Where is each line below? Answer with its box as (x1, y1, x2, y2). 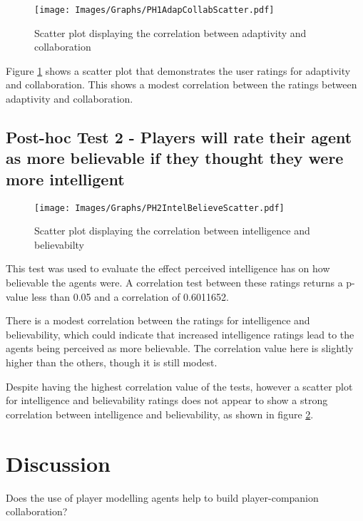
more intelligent (6, 167, 125, 190)
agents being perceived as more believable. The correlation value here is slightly (6, 341, 354, 356)
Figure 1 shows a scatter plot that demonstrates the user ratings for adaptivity (6, 63, 351, 78)
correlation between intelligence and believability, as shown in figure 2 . (6, 406, 314, 421)
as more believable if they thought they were (6, 147, 344, 169)
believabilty (34, 237, 85, 252)
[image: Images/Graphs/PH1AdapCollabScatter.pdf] (34, 5, 275, 15)
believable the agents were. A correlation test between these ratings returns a (6, 275, 343, 290)
